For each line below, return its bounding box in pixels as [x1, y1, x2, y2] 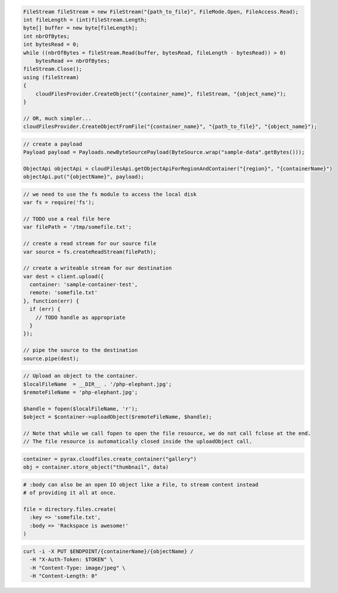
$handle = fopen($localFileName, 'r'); [23, 405, 138, 412]
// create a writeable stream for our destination [23, 265, 173, 272]
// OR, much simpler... [23, 115, 92, 121]
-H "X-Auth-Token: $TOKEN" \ [29, 556, 114, 563]
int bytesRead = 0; [23, 41, 79, 48]
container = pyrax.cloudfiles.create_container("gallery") [23, 455, 197, 462]
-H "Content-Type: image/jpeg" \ [29, 564, 126, 571]
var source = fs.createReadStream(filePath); [23, 248, 157, 255]
